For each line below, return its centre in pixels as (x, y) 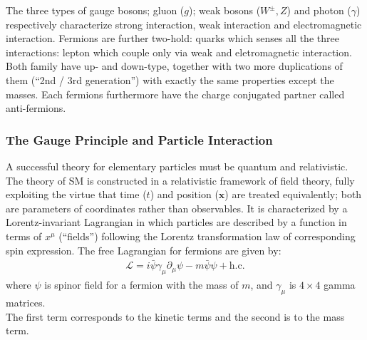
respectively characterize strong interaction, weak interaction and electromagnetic (184, 24)
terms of (24, 236)
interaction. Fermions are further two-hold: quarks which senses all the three (172, 38)
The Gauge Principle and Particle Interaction (139, 139)
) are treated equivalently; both (293, 194)
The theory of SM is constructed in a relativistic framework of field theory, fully (180, 180)
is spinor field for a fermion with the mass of (141, 285)
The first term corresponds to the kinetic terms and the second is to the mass (175, 316)
